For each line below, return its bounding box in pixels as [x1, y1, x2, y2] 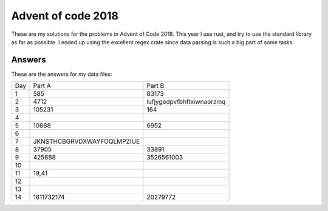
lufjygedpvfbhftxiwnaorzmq [146, 98, 226, 106]
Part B [146, 82, 165, 90]
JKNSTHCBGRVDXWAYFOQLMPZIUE [33, 137, 140, 146]
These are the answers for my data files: [11, 70, 112, 78]
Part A [33, 82, 51, 90]
